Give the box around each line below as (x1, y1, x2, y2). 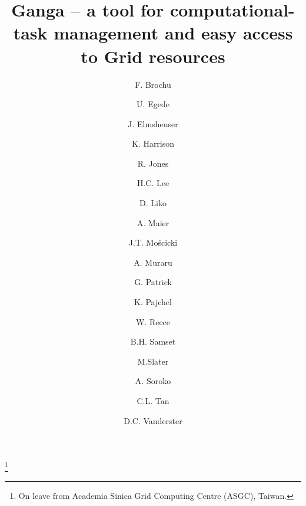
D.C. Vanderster (124, 414, 182, 426)
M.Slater (137, 355, 169, 367)
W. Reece (135, 315, 171, 328)
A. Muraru (134, 256, 172, 268)
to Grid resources (81, 44, 225, 68)
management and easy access (54, 21, 293, 45)
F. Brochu (135, 78, 171, 90)
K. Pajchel (134, 296, 172, 308)
